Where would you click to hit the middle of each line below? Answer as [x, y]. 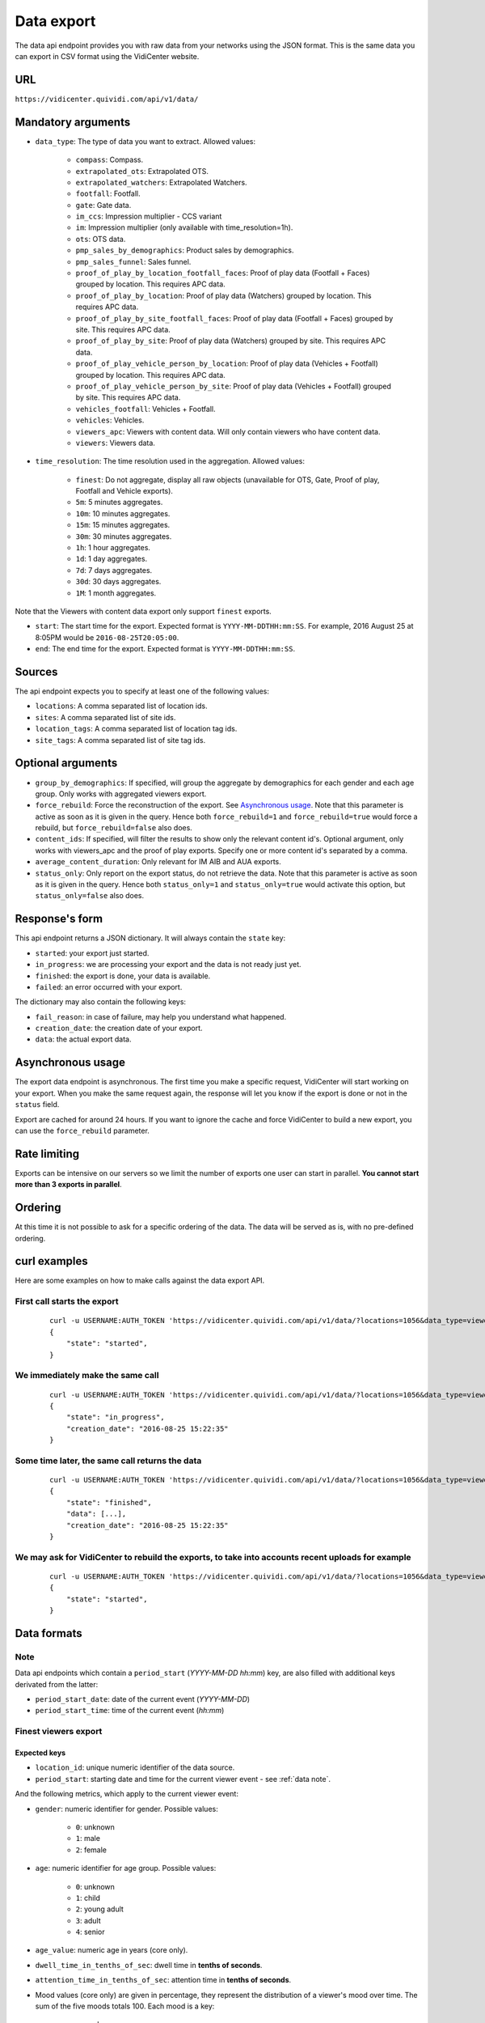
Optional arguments [66, 763]
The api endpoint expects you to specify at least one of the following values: [142, 691]
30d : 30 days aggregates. [118, 582]
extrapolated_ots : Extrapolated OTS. [142, 171]
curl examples [51, 1261]
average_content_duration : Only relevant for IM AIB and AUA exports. [158, 862]
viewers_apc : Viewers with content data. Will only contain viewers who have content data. [228, 431]
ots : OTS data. [101, 239]
